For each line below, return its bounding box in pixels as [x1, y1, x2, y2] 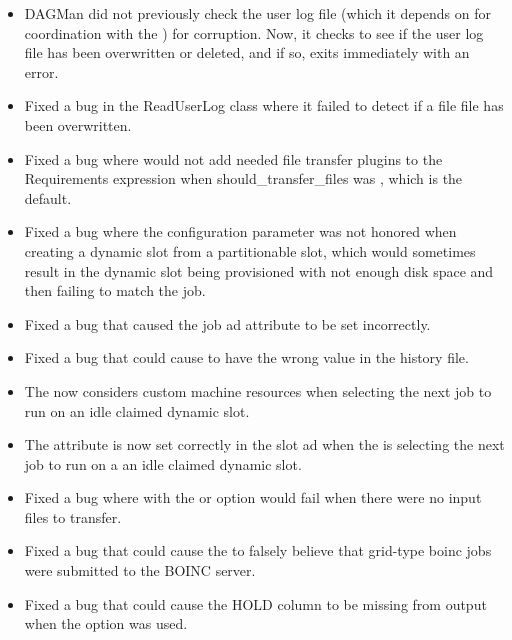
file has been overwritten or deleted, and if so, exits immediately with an [24, 42, 470, 63]
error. [24, 61, 59, 82]
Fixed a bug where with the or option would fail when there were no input [24, 487, 482, 508]
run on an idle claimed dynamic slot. [24, 400, 250, 421]
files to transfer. [24, 506, 122, 527]
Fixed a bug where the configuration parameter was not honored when [24, 221, 457, 242]
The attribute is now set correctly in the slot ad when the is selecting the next [24, 434, 505, 455]
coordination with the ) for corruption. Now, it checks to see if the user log [24, 22, 484, 43]
